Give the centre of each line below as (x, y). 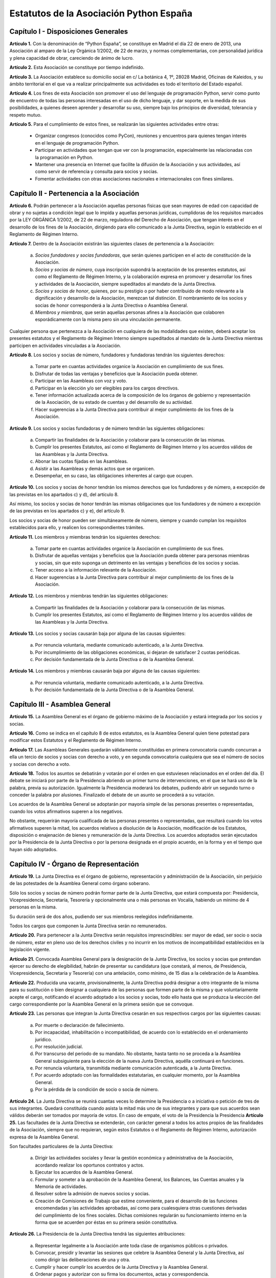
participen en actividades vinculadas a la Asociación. (65, 346)
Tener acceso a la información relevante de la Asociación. (96, 570)
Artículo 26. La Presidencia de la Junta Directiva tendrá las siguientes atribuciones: (98, 1234)
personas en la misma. (33, 907)
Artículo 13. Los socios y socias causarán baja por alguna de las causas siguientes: (98, 633)
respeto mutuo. (26, 115)
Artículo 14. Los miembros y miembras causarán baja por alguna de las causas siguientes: (105, 671)
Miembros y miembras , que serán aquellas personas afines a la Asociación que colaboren (130, 312)
